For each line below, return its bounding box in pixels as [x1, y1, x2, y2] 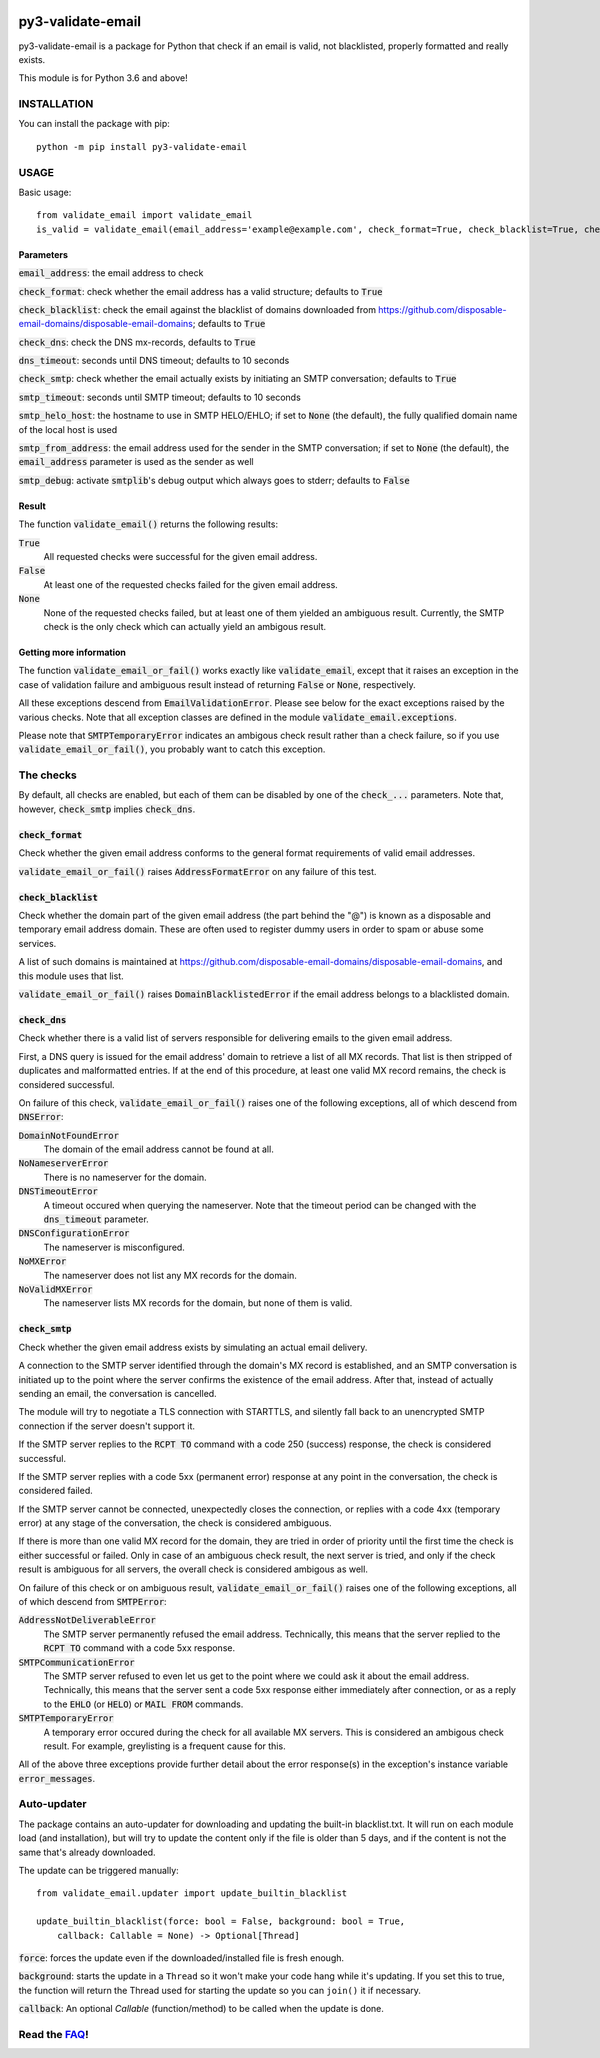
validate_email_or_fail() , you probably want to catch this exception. [18, 743, 326, 755]
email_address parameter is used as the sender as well [18, 456, 254, 468]
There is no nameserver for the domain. [43, 1171, 207, 1183]
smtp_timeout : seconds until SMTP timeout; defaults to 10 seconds [18, 391, 302, 403]
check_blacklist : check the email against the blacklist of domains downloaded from [18, 303, 377, 315]
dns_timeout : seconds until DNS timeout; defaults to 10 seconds [18, 355, 290, 367]
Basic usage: [18, 186, 72, 198]
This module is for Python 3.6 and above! [18, 72, 189, 84]
